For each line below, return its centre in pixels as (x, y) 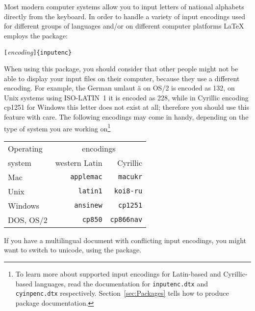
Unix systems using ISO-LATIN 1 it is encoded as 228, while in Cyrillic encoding (126, 97)
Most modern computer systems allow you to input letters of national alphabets (124, 6)
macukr (130, 177)
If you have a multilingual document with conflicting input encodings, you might (125, 240)
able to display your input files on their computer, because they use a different (122, 78)
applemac (86, 177)
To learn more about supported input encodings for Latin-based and (118, 274)
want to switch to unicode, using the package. (73, 250)
